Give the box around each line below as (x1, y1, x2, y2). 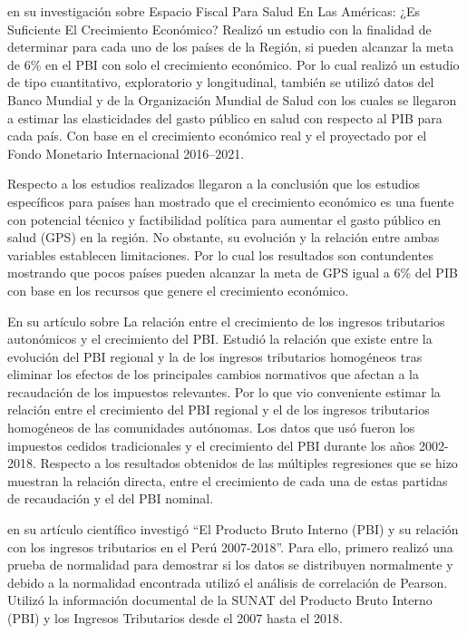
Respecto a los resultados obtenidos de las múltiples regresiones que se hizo (40, 454, 458, 473)
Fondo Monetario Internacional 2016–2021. (7, 143, 245, 162)
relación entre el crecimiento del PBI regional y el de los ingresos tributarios (7, 400, 430, 419)
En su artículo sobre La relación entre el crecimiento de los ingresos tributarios (7, 311, 445, 330)
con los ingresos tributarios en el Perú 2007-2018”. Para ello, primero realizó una (7, 537, 453, 556)
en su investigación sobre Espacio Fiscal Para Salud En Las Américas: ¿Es (7, 2, 420, 20)
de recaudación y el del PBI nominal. (7, 489, 214, 508)
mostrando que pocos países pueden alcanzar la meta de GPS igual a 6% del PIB (7, 263, 458, 282)
